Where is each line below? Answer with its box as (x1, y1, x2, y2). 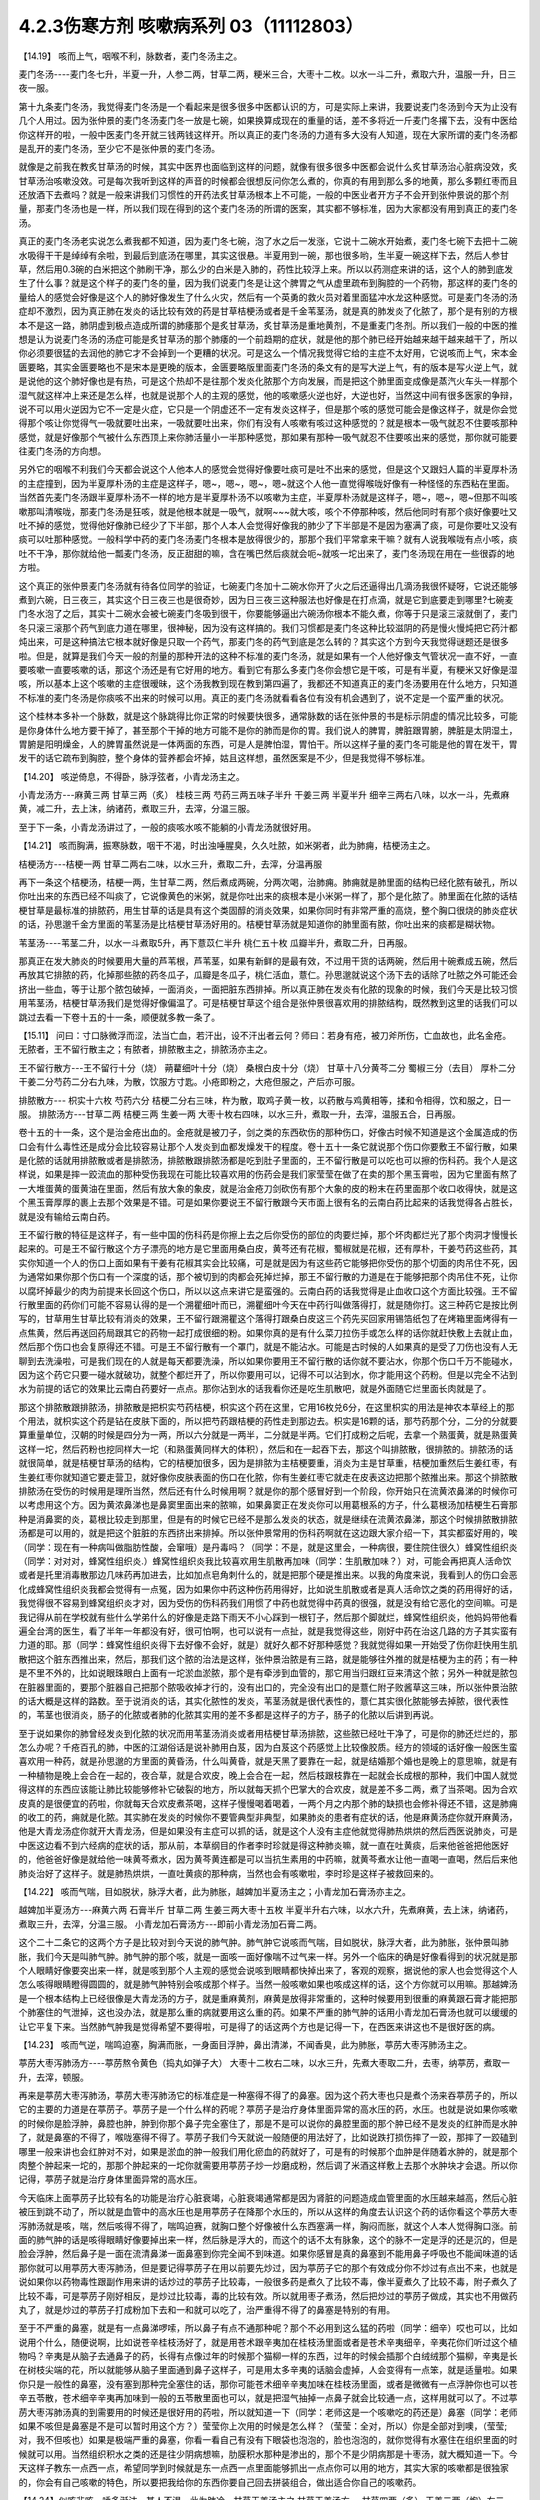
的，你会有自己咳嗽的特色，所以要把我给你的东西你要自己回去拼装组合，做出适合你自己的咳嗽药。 (18, 2476, 422, 2488)
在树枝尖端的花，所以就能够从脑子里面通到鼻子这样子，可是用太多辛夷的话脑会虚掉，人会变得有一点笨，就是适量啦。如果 (18, 2364, 518, 2376)
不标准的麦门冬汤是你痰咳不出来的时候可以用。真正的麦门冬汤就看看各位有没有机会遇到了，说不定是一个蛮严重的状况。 (18, 691, 509, 704)
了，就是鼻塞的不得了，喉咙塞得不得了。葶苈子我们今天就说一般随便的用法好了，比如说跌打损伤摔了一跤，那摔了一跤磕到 (18, 2131, 518, 2144)
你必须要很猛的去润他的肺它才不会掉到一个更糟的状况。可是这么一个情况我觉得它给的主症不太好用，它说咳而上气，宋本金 (18, 347, 518, 359)
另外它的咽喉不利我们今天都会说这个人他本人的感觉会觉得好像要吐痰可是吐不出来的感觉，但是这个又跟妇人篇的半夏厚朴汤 (18, 463, 518, 475)
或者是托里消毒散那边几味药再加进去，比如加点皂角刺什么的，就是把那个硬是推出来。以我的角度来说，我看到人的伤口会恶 (18, 1569, 518, 1581)
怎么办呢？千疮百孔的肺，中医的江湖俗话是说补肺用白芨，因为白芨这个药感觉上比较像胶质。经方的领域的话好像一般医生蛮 (18, 1741, 518, 1754)
